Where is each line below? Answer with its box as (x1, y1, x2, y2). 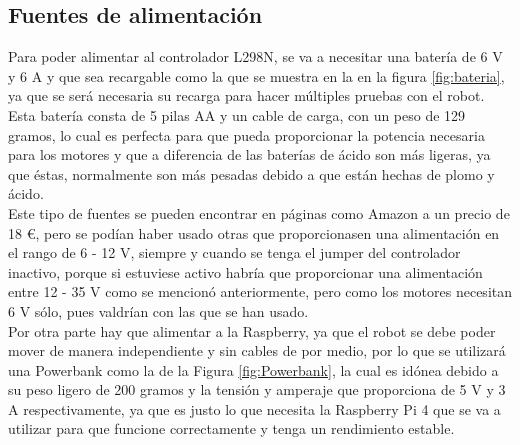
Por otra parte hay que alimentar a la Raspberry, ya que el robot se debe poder (8, 320, 496, 341)
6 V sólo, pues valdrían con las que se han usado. (8, 300, 309, 321)
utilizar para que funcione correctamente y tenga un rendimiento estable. (8, 418, 455, 439)
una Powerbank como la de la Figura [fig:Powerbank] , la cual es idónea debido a (8, 359, 499, 380)
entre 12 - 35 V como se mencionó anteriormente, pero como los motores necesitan (8, 281, 512, 302)
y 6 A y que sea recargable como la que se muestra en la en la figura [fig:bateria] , (8, 65, 505, 86)
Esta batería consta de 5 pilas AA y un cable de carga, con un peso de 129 (8, 104, 466, 125)
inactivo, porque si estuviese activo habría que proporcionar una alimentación (8, 261, 483, 282)
